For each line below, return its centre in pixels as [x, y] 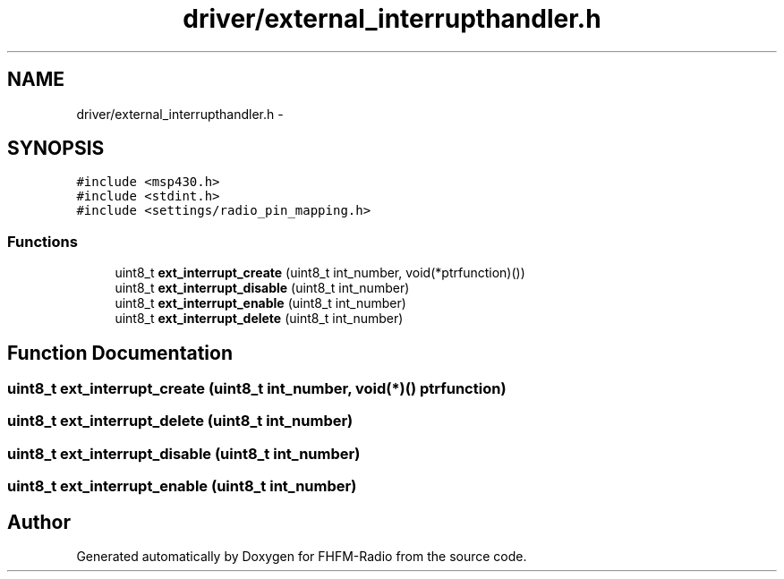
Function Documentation [120, 353]
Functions [43, 241]
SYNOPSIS [56, 149]
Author [39, 522]
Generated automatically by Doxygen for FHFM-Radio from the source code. [302, 556]
